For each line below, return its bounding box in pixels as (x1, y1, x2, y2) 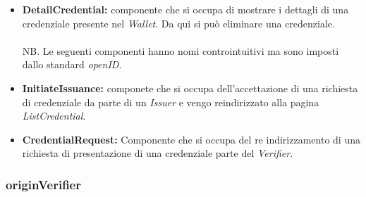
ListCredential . (22, 108, 86, 123)
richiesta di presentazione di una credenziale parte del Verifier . (22, 146, 293, 160)
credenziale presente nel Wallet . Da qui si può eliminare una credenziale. (22, 15, 335, 30)
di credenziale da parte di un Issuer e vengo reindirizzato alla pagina (22, 94, 319, 109)
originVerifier (6, 175, 81, 193)
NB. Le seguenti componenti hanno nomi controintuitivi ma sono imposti (22, 43, 339, 58)
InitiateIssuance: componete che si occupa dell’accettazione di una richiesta (22, 80, 358, 95)
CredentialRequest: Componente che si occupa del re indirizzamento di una (22, 132, 360, 146)
